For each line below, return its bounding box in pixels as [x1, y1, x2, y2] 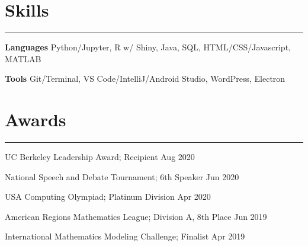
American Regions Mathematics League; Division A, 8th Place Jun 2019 [5, 210, 267, 222]
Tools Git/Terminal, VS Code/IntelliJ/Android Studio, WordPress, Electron [5, 72, 285, 85]
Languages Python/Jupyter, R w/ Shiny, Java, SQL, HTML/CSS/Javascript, [5, 41, 291, 53]
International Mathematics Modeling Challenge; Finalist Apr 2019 [5, 230, 245, 242]
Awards [5, 107, 66, 132]
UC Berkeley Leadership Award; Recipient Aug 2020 [5, 151, 195, 163]
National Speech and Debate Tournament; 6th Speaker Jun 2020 [5, 170, 239, 183]
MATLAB [5, 52, 41, 65]
